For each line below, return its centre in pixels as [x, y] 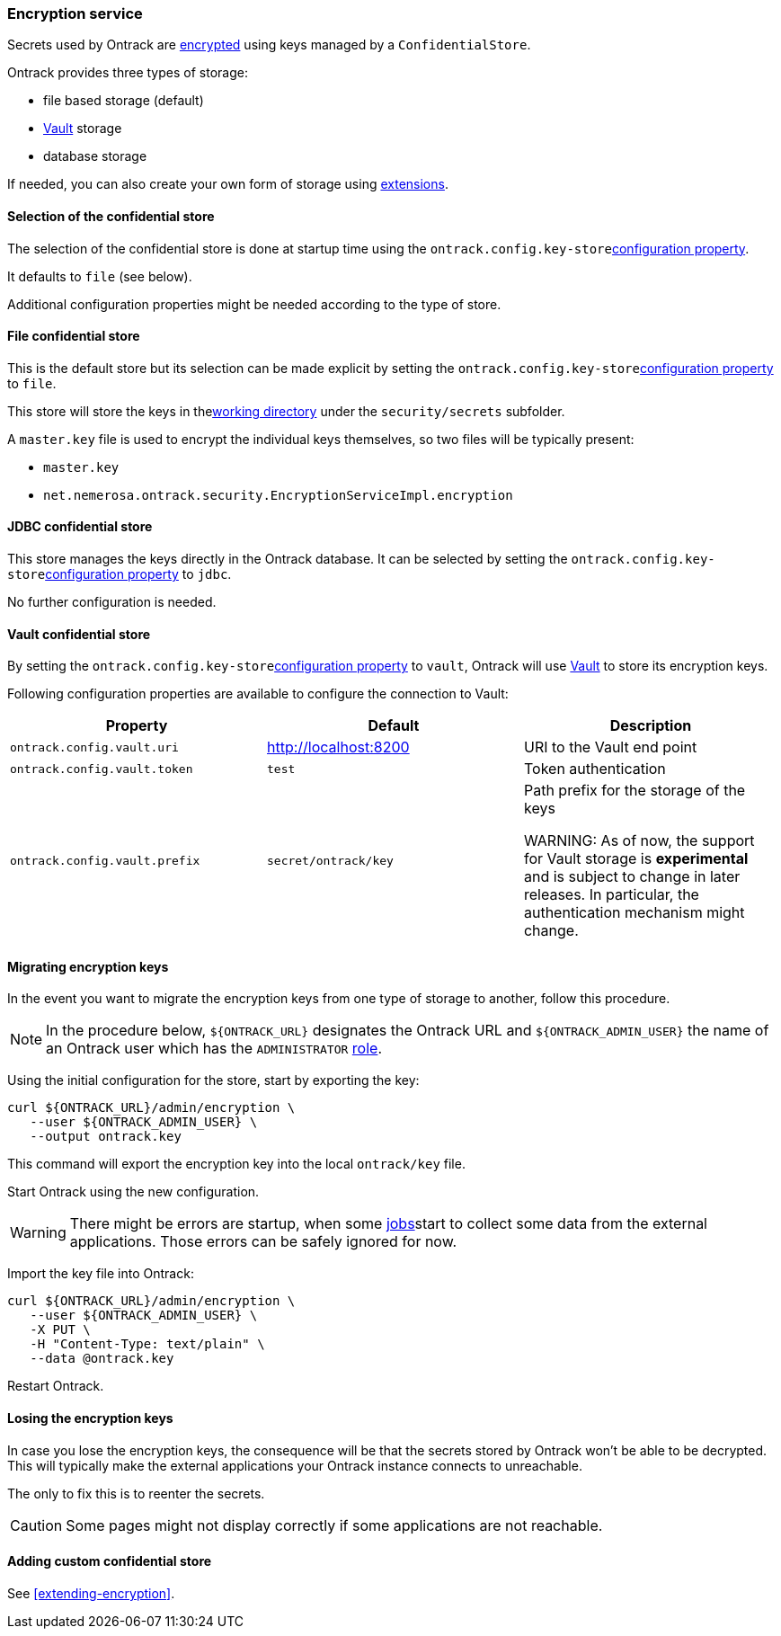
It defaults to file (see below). [100, 276]
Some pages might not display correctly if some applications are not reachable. [334, 1525]
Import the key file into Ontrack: [101, 1274]
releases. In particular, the [611, 895]
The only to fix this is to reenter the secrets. [136, 1493]
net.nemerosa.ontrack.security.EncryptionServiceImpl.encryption [278, 495]
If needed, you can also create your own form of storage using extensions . [228, 184]
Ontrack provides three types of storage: [128, 73]
